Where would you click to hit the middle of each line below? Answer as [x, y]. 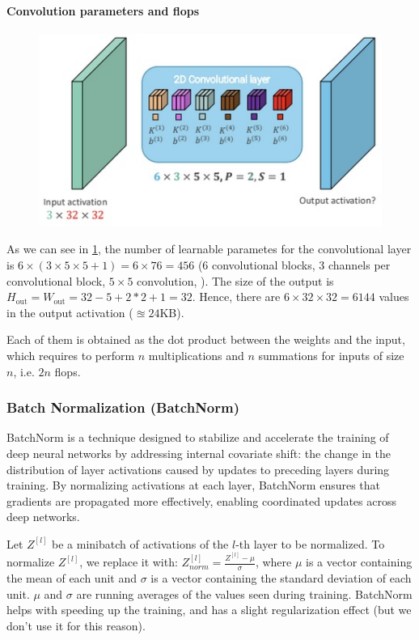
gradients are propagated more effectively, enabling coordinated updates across [201, 500]
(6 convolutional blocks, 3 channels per [294, 264]
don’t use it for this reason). [76, 625]
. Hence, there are [236, 297]
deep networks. [43, 517]
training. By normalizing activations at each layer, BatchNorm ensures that [194, 485]
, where [273, 562]
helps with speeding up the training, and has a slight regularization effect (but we [209, 610]
